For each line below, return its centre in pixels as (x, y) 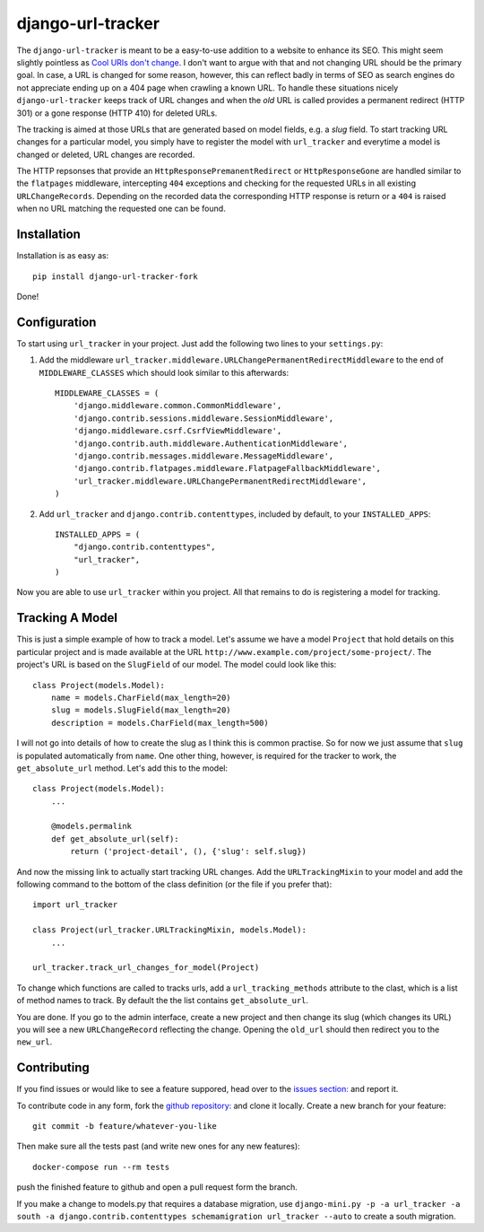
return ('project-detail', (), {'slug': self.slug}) (188, 852)
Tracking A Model (67, 618)
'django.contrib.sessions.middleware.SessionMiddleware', (203, 418)
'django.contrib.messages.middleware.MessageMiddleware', (203, 456)
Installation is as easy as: (63, 256)
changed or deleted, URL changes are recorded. (106, 154)
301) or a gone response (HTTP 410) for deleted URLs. (117, 113)
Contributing (53, 1068)
